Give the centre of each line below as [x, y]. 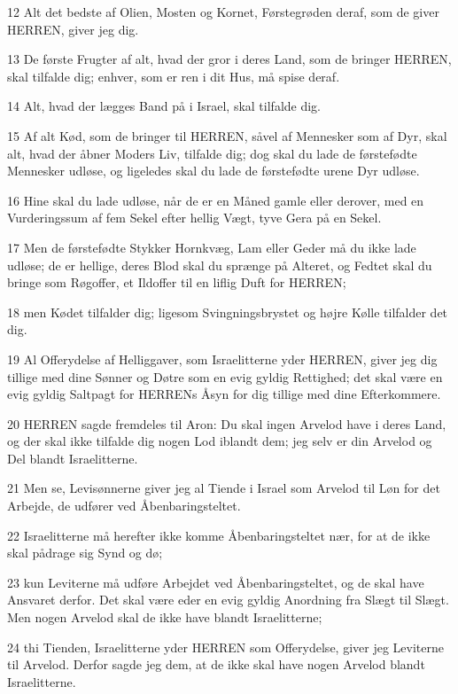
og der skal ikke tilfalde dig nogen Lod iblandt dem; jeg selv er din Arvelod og [220, 441]
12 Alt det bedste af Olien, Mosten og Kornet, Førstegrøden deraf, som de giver [223, 12]
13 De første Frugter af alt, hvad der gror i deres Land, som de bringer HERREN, [229, 59]
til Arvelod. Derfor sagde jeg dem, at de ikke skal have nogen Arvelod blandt [216, 664]
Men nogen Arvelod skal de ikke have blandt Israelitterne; [165, 617]
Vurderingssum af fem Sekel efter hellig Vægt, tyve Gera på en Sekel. [194, 218]
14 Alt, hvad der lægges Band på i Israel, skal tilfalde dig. [164, 106]
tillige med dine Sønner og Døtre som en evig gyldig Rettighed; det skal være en [225, 376]
